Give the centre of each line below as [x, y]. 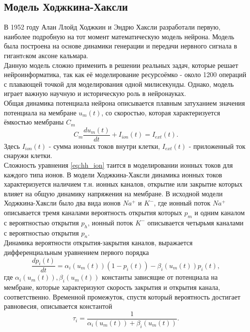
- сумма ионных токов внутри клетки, [104, 146]
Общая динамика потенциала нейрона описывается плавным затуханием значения [125, 103]
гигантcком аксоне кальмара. [46, 55]
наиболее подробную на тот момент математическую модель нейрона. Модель [119, 36]
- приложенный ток [217, 146]
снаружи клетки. [28, 155]
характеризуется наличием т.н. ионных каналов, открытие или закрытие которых [123, 184]
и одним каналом [220, 212]
